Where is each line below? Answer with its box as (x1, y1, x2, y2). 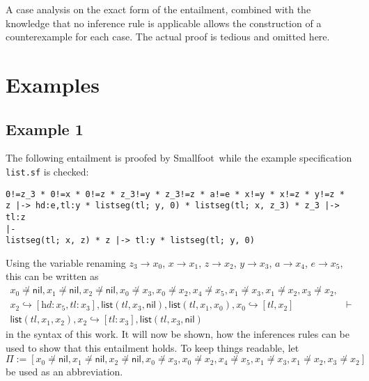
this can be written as (6, 269, 99, 283)
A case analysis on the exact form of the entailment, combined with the (6, 2, 311, 16)
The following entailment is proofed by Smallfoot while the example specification (6, 150, 352, 165)
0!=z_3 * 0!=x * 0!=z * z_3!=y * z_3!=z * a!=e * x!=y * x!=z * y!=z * (6, 189, 345, 199)
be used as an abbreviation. (6, 364, 123, 379)
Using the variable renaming (6, 255, 126, 270)
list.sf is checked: (6, 164, 89, 178)
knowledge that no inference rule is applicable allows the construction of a (6, 15, 322, 30)
